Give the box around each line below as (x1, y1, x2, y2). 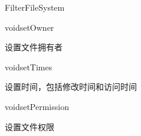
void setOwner (5, 21, 54, 33)
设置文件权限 (5, 120, 54, 132)
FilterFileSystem (5, 1, 65, 13)
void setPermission (5, 100, 69, 112)
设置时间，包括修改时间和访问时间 (5, 80, 137, 93)
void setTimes (5, 60, 53, 73)
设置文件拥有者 (5, 41, 63, 53)
